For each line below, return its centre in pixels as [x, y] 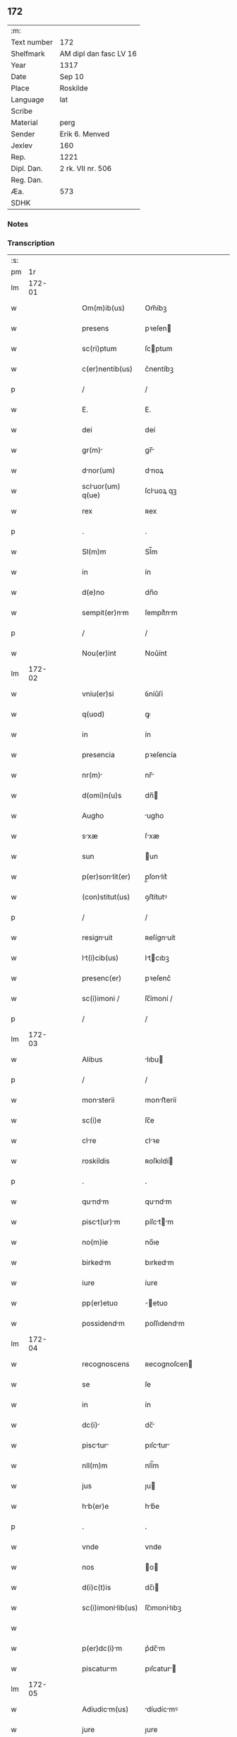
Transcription [31, 243]
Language [28, 100]
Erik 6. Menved [85, 134]
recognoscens [106, 1364]
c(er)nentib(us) [107, 369]
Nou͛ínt [156, 653]
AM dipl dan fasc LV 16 [98, 54]
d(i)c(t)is [97, 1587]
